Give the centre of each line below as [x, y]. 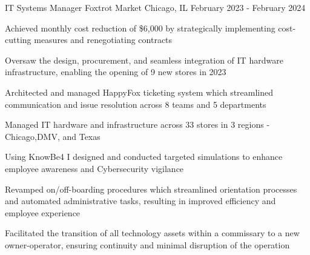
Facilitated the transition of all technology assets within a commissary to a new [152, 233]
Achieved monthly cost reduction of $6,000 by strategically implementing [140, 28]
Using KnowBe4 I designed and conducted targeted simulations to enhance [144, 157]
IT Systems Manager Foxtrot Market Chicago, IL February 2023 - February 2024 [155, 7]
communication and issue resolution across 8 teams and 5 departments [136, 104]
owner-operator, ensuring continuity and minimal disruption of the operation [147, 244]
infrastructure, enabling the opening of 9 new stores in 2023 [116, 72]
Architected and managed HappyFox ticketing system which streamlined [139, 92]
